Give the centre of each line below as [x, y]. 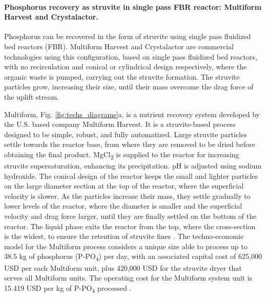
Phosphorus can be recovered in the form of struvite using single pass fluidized [128, 36]
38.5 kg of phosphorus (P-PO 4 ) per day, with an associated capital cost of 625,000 [133, 257]
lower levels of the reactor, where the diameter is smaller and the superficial [123, 206]
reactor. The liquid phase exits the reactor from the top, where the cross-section [130, 226]
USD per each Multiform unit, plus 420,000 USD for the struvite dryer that [123, 267]
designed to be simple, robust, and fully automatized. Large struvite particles [126, 134]
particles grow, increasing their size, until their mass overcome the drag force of [129, 87]
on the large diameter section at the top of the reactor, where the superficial [124, 186]
